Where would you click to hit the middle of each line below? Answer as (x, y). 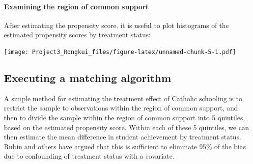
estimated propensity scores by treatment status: (77, 35)
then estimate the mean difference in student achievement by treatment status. (123, 137)
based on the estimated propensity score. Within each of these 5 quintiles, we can (126, 127)
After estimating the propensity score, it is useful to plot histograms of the (116, 25)
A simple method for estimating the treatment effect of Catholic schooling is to (123, 98)
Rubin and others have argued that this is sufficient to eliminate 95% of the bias (125, 146)
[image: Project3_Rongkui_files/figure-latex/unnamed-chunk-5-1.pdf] (120, 52)
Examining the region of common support (76, 6)
